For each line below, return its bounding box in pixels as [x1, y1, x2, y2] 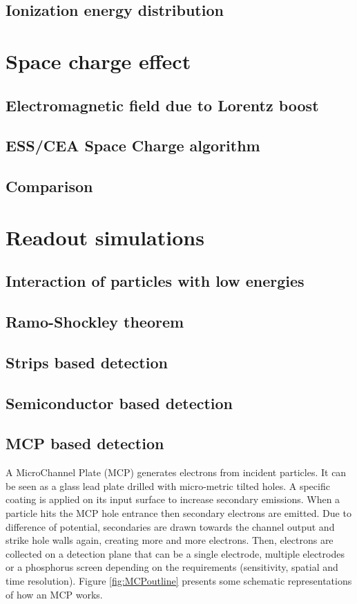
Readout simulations [6, 223, 204, 251]
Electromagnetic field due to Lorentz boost [6, 94, 319, 115]
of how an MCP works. [6, 587, 103, 601]
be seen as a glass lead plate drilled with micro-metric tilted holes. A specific [6, 478, 330, 493]
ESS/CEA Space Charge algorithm [6, 135, 260, 156]
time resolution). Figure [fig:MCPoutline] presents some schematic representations [6, 573, 352, 587]
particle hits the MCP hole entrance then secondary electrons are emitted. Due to [6, 505, 351, 520]
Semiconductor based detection [6, 392, 233, 413]
